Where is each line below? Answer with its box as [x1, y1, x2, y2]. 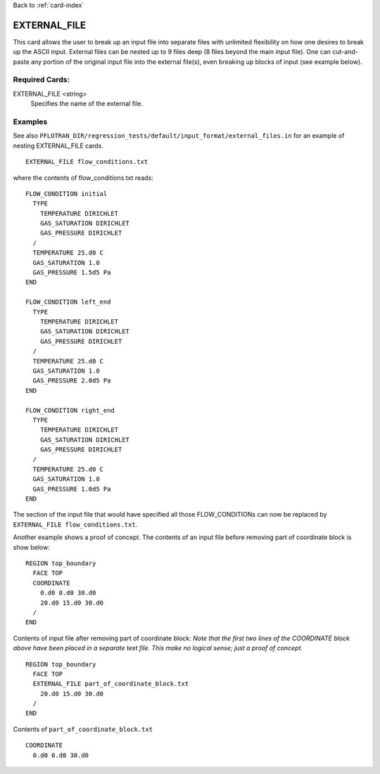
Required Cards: [13, 75, 70, 84]
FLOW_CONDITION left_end [25, 298, 111, 306]
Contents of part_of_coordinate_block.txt [13, 725, 153, 733]
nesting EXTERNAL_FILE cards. [13, 141, 103, 150]
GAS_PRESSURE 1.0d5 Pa [32, 485, 111, 493]
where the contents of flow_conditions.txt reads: [13, 173, 154, 182]
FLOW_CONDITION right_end [25, 406, 115, 414]
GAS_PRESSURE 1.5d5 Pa [32, 269, 111, 277]
